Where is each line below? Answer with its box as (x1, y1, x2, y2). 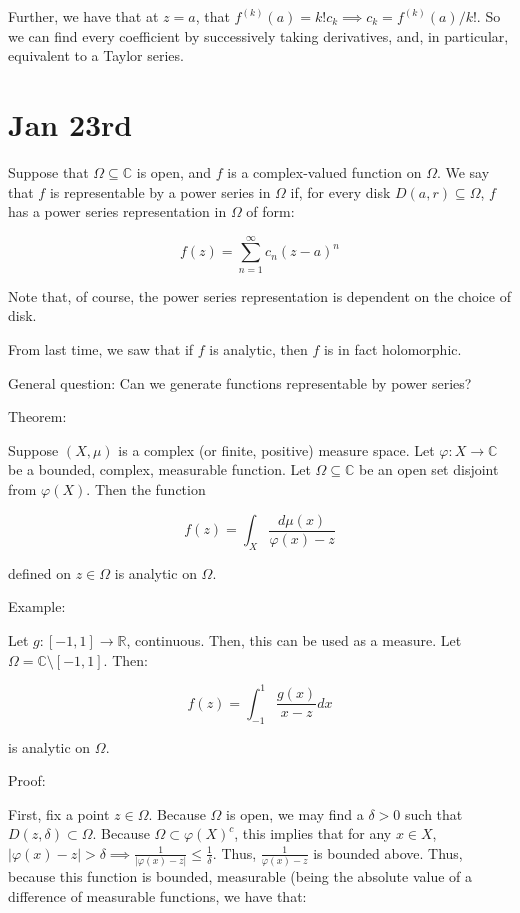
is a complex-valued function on (227, 161, 422, 182)
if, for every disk (290, 181, 391, 202)
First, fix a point (8, 803, 110, 824)
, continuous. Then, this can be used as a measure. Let (126, 630, 462, 651)
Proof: (8, 770, 46, 791)
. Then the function (86, 478, 206, 499)
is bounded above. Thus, (313, 842, 463, 863)
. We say (436, 161, 490, 182)
